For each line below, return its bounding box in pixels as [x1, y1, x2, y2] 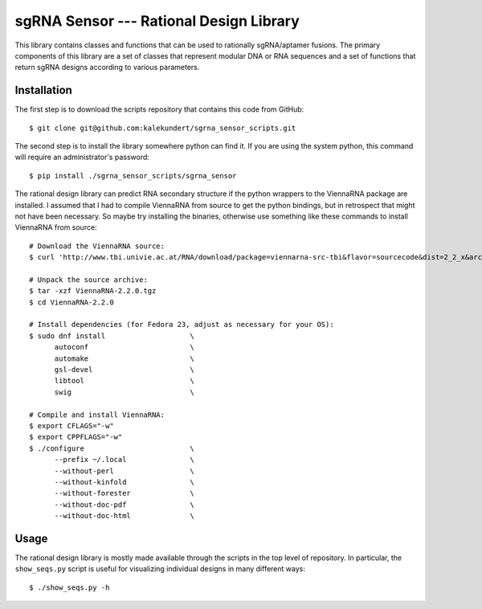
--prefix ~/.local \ [54, 455, 194, 464]
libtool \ [54, 376, 194, 386]
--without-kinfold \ [54, 477, 194, 486]
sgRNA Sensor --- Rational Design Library [14, 12, 300, 30]
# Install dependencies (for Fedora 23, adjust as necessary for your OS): [29, 320, 334, 329]
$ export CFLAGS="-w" [29, 422, 114, 430]
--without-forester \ [54, 488, 194, 498]
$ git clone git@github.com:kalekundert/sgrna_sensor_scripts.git [29, 123, 296, 133]
